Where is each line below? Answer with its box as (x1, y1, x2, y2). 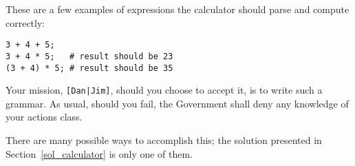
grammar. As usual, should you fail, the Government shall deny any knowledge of (6, 96, 349, 110)
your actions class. (6, 110, 83, 124)
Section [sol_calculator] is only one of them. (6, 146, 193, 160)
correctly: (6, 15, 45, 30)
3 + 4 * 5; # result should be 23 (6, 51, 173, 61)
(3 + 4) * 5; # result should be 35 (6, 63, 173, 73)
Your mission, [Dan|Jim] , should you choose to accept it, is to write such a (6, 83, 323, 97)
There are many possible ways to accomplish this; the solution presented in (6, 133, 322, 147)
